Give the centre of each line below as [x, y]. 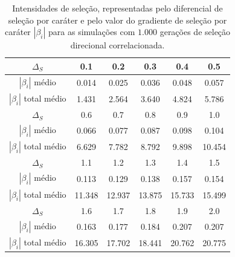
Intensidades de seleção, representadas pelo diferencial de [117, 8]
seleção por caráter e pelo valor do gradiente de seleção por [117, 20]
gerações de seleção [195, 32]
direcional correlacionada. [117, 45]
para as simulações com [92, 32]
